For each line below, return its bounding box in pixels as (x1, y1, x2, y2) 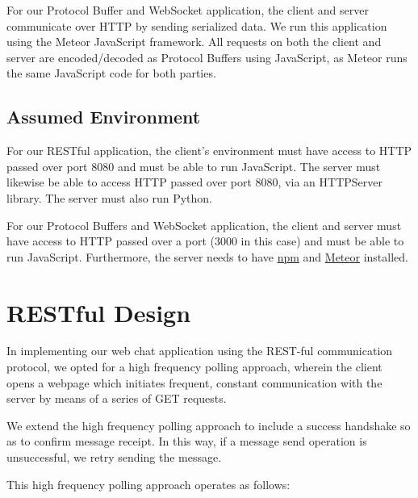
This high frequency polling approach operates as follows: (6, 475, 291, 492)
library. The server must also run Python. (6, 189, 212, 206)
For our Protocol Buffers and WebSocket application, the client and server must (6, 216, 402, 233)
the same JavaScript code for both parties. (6, 65, 216, 82)
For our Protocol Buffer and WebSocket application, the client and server (6, 2, 369, 18)
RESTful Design (6, 295, 191, 329)
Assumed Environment (6, 104, 201, 129)
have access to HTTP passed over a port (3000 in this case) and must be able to (6, 232, 404, 249)
